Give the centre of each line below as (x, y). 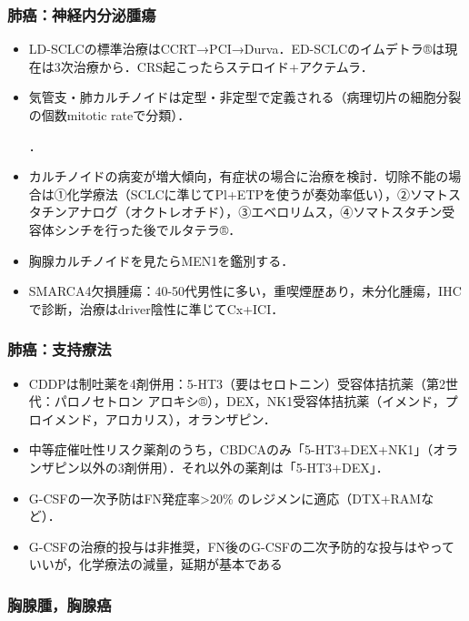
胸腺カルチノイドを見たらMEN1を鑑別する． (161, 260)
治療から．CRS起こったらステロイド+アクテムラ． (223, 66)
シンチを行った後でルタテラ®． (148, 229)
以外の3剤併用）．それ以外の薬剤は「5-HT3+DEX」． (234, 467)
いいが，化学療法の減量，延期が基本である (155, 564)
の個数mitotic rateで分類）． (110, 115)
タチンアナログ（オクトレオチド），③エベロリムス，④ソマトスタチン (235, 212)
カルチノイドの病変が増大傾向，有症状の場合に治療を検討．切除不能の (239, 176)
